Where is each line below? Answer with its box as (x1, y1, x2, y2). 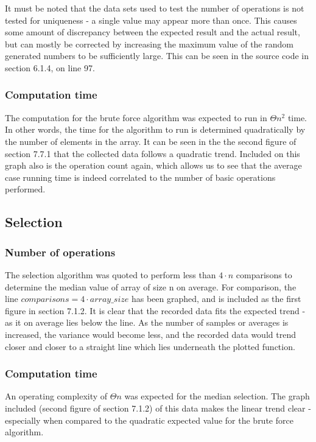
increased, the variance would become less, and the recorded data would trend (5, 328, 296, 340)
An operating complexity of (5, 390, 108, 402)
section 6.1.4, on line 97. (5, 61, 95, 74)
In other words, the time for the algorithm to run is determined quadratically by (5, 123, 306, 136)
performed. (5, 183, 46, 195)
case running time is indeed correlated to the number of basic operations (5, 170, 276, 183)
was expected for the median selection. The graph (124, 390, 310, 402)
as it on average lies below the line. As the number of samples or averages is (5, 316, 289, 329)
